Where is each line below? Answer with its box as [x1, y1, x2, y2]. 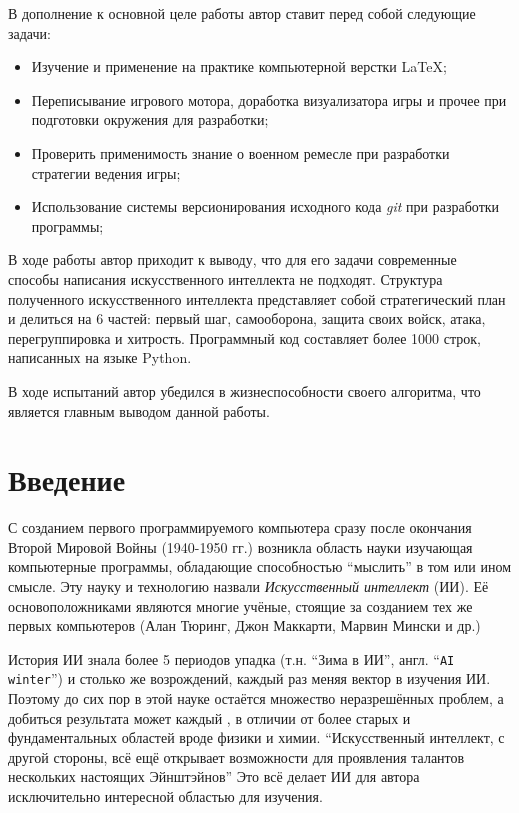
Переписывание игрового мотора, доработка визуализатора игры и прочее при [31, 89, 507, 110]
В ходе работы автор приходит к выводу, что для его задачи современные [8, 249, 457, 270]
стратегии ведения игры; [31, 162, 181, 183]
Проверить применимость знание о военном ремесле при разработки [31, 142, 450, 163]
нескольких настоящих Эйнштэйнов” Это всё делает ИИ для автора [8, 766, 420, 787]
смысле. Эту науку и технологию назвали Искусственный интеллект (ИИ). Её [8, 576, 489, 596]
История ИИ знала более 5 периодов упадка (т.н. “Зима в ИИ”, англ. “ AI [8, 648, 455, 669]
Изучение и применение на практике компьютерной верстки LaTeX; [31, 56, 447, 77]
